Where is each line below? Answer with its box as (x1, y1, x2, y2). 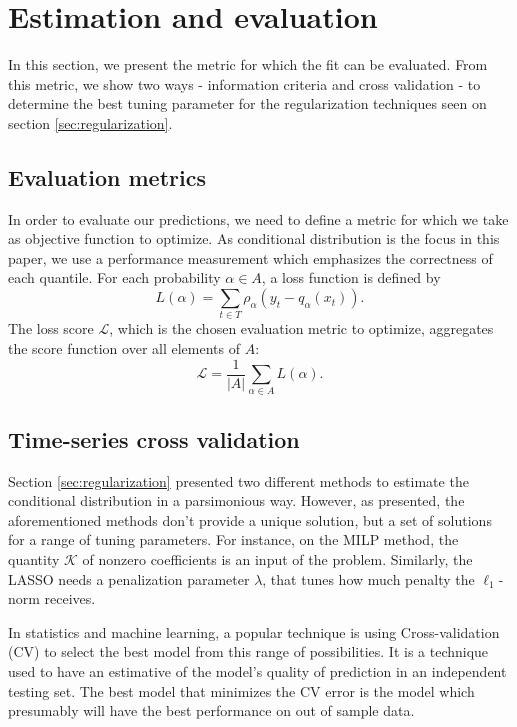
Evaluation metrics (8, 161, 206, 192)
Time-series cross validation (8, 423, 300, 454)
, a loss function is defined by (261, 267, 441, 288)
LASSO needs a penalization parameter (8, 568, 250, 589)
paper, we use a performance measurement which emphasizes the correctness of (8, 247, 493, 268)
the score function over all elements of (8, 338, 240, 358)
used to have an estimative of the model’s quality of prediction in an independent (8, 660, 507, 681)
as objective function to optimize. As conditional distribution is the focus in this (8, 228, 500, 249)
